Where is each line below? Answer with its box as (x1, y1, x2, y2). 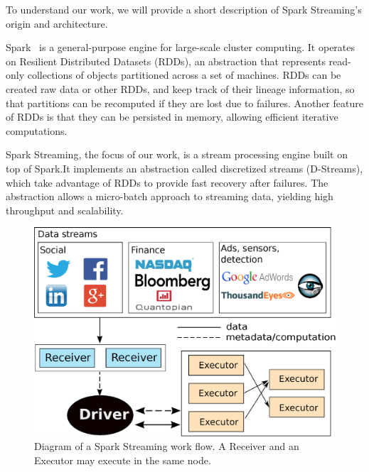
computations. (6, 123, 68, 138)
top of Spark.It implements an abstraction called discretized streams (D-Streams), (6, 160, 363, 175)
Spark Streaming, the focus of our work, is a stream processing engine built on (6, 147, 348, 162)
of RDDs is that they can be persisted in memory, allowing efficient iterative (6, 109, 338, 124)
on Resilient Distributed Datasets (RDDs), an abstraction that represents (6, 53, 326, 68)
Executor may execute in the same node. (34, 452, 211, 467)
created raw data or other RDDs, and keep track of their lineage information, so (6, 81, 355, 96)
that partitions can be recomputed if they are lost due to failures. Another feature (6, 95, 363, 110)
